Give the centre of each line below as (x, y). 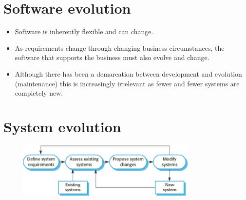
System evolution (62, 126)
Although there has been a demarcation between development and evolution (128, 73)
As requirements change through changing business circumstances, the (120, 48)
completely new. (39, 93)
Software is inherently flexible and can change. (84, 31)
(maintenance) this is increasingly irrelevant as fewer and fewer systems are (127, 83)
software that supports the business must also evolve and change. (112, 57)
